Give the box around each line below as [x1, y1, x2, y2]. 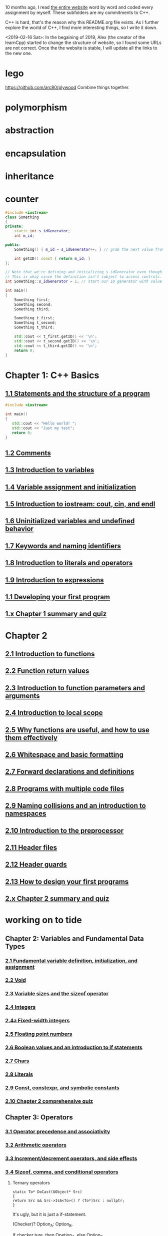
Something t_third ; [14, 325, 55, 330]
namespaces [5, 809, 46, 818]
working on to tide [5, 915, 82, 926]
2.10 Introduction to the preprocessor [5, 826, 124, 835]
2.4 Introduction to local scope [5, 708, 103, 717]
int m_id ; [14, 233, 35, 238]
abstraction [5, 125, 54, 136]
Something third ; [14, 306, 50, 312]
